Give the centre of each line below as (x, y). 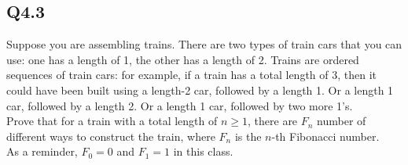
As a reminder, (42, 151)
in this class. (203, 151)
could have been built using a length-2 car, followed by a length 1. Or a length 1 (200, 90)
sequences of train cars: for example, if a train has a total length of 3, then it (192, 75)
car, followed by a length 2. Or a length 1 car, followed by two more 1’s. (180, 105)
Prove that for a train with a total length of (112, 121)
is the (248, 136)
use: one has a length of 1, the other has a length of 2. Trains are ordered (183, 59)
